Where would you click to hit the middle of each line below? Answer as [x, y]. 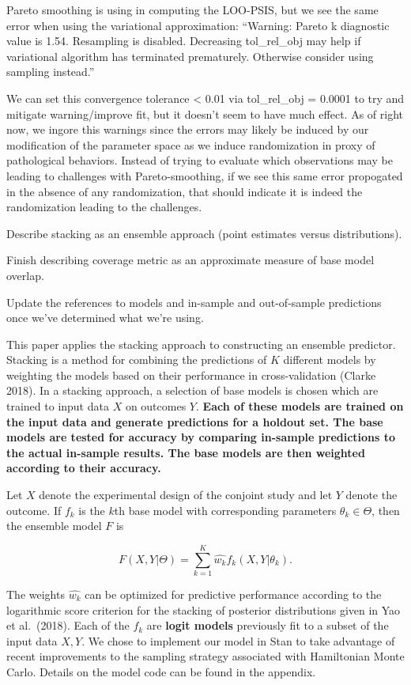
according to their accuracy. [84, 468]
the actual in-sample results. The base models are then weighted [186, 452]
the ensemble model [54, 526]
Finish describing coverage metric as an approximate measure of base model [190, 260]
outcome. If [34, 510]
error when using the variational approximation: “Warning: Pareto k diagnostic [198, 25]
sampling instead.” [51, 72]
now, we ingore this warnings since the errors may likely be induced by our [188, 129]
